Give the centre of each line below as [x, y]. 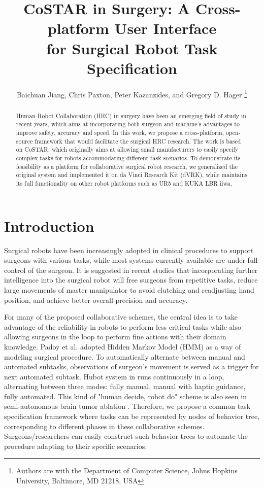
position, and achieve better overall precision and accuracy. [96, 300]
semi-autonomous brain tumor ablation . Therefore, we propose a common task [127, 406]
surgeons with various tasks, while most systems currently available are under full [131, 260]
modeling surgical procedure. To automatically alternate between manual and [125, 356]
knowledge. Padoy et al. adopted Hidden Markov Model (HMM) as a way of [123, 346]
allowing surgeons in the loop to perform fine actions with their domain [115, 337]
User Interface [166, 28]
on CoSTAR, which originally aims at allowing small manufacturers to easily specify [127, 149]
